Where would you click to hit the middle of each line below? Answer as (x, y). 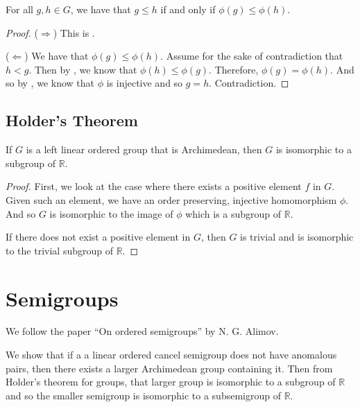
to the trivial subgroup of (59, 250)
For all (19, 9)
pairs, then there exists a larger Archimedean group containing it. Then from (169, 368)
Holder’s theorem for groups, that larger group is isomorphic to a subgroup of (171, 382)
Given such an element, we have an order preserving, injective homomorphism (171, 199)
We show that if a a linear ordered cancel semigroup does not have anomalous (171, 355)
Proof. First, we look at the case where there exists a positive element (154, 186)
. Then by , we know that (83, 69)
